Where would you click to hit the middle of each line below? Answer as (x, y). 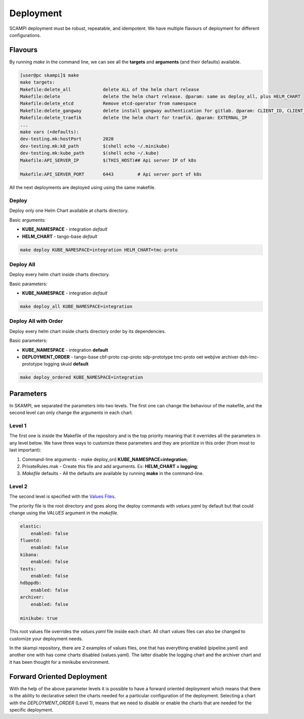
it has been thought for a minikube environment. (60, 662)
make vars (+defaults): (50, 132)
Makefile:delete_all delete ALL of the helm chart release (110, 89)
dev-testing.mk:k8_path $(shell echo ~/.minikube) (95, 146)
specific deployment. (31, 710)
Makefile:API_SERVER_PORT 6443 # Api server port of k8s (111, 174)
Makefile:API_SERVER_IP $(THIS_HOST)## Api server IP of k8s (108, 160)
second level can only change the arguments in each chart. (71, 413)
